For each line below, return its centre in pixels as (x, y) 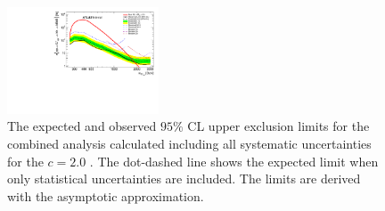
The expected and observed (82, 126)
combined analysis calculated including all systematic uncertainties (189, 144)
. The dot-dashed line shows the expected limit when (234, 161)
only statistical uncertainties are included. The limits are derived (184, 179)
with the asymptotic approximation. (106, 195)
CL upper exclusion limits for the (279, 126)
